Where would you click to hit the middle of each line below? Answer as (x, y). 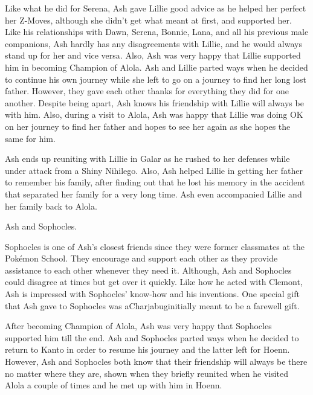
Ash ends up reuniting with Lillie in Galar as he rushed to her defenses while (147, 159)
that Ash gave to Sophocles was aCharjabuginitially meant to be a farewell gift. (152, 305)
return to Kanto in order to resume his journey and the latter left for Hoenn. (147, 349)
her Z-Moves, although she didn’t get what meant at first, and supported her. (148, 20)
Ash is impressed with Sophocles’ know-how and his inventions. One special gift (152, 294)
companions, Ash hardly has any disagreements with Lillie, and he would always (153, 43)
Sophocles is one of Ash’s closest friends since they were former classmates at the (155, 246)
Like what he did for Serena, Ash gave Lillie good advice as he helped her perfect (156, 8)
